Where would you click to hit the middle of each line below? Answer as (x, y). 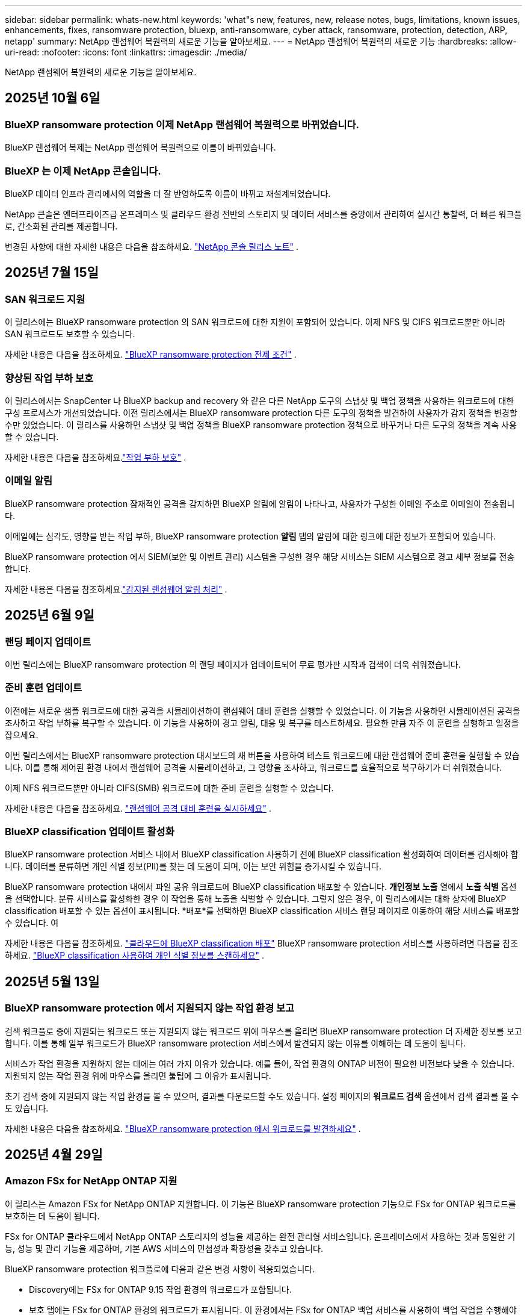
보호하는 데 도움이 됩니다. (52, 1216)
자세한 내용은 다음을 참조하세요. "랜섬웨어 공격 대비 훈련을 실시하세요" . (138, 808)
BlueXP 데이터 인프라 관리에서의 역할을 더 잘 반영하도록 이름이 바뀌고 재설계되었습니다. (168, 193)
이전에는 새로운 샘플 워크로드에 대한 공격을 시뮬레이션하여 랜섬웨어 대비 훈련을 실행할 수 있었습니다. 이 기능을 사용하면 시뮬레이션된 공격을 (263, 710)
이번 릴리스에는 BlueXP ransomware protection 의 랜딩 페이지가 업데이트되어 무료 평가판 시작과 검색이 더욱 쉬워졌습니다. (233, 664)
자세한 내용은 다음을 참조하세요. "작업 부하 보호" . (96, 457)
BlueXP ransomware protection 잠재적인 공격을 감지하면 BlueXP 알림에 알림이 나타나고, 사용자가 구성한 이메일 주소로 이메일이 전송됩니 (260, 503)
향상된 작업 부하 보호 (49, 378)
